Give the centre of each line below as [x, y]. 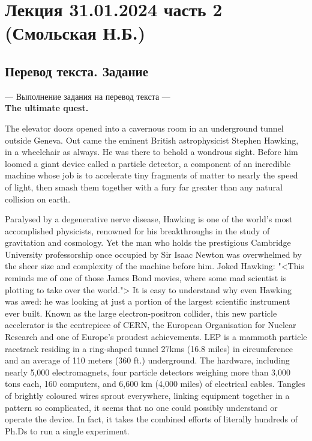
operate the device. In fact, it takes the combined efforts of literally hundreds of [151, 419]
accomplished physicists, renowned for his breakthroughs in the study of [137, 230]
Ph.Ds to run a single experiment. [67, 430]
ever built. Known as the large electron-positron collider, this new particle [141, 313]
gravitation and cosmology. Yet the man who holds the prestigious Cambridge [148, 242]
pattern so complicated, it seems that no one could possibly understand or [141, 407]
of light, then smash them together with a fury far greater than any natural [144, 187]
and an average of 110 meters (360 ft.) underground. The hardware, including [147, 360]
